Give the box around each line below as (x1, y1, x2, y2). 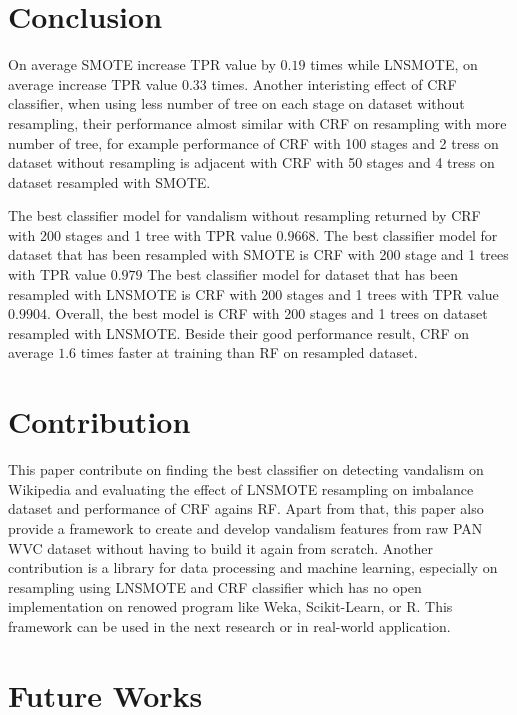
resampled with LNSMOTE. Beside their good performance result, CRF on (8, 322, 470, 343)
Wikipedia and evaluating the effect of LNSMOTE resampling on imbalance (8, 478, 474, 499)
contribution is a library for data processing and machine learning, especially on (8, 557, 498, 578)
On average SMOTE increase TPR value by (8, 54, 276, 75)
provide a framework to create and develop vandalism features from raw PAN (8, 517, 483, 538)
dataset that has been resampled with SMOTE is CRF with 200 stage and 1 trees (8, 244, 509, 265)
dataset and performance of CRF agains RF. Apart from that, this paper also (8, 498, 484, 519)
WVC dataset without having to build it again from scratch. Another (8, 537, 433, 558)
